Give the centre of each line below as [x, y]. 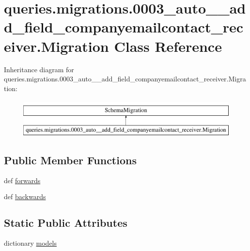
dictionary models [31, 243]
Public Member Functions [70, 160]
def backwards [25, 196]
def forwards [22, 180]
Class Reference [168, 46]
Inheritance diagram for [39, 69]
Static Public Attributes [66, 223]
